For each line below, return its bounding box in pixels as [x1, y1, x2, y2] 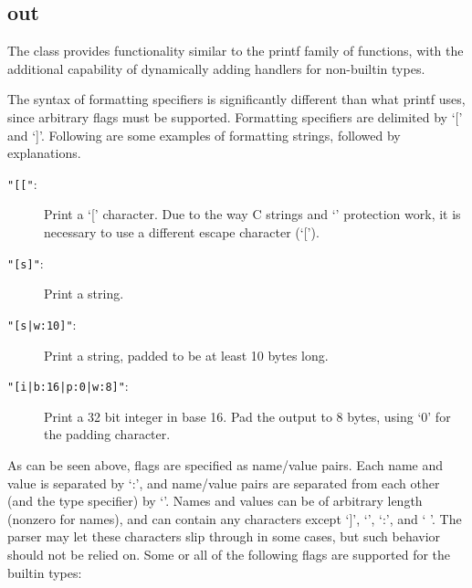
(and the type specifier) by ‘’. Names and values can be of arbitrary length [7, 491, 423, 510]
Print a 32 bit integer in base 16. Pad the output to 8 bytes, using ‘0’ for [44, 406, 451, 425]
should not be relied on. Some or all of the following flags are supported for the [7, 544, 451, 563]
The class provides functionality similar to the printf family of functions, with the [7, 41, 464, 60]
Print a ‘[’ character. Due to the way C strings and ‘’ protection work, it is [44, 205, 461, 224]
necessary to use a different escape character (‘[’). [44, 223, 320, 242]
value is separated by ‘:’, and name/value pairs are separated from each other [7, 473, 440, 492]
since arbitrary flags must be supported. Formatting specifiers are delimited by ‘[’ [7, 107, 463, 126]
